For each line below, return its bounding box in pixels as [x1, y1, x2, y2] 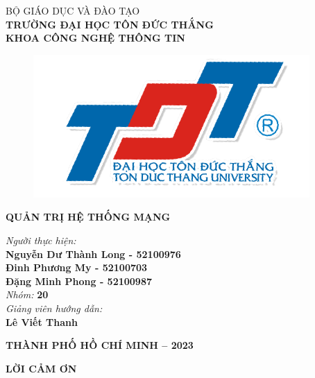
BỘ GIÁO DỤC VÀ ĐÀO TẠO [6, 3, 140, 17]
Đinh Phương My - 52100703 [6, 260, 148, 275]
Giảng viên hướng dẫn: [6, 300, 103, 315]
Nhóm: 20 [6, 287, 49, 302]
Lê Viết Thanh [6, 314, 78, 329]
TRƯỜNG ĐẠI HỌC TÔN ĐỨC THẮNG [6, 17, 214, 31]
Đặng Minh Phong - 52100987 [6, 273, 153, 288]
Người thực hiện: [6, 232, 76, 247]
